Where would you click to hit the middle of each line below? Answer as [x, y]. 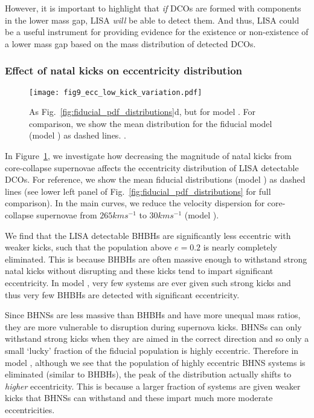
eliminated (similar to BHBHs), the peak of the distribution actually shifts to [148, 374]
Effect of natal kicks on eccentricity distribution [124, 70]
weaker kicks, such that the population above [88, 247]
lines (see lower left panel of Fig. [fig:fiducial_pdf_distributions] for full [138, 191]
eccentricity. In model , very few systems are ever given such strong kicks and [148, 282]
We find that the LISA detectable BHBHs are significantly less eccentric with [148, 235]
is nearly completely [240, 247]
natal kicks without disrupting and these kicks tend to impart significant [139, 271]
